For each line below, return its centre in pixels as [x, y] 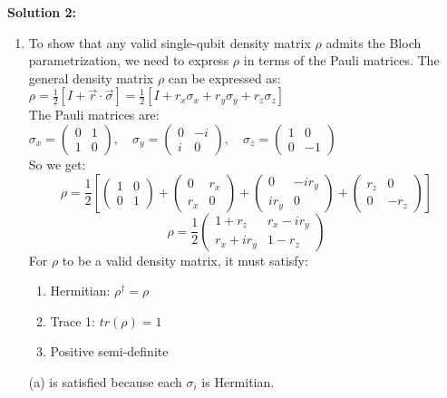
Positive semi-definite [109, 351]
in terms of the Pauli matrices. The [341, 60]
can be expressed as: [224, 78]
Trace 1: [73, 320]
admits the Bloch [374, 42]
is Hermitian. [238, 381]
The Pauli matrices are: [94, 115]
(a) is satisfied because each [105, 381]
